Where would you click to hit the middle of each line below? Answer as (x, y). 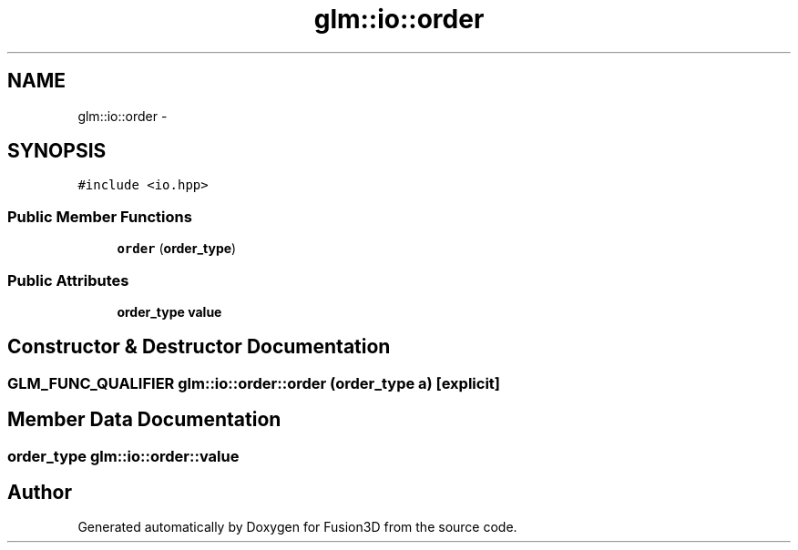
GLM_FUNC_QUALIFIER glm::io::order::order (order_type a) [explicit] (254, 383)
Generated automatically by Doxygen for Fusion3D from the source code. (297, 527)
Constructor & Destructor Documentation (199, 347)
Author (40, 493)
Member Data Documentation (144, 420)
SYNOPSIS (57, 151)
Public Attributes (68, 280)
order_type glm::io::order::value (123, 456)
